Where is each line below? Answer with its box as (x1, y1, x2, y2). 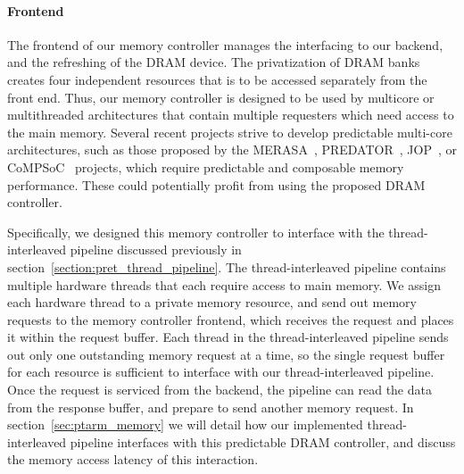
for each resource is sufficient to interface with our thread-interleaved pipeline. (7, 362, 435, 381)
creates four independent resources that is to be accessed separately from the (7, 70, 427, 88)
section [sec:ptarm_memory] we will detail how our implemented (7, 415, 363, 434)
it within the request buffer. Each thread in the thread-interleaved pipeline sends (7, 328, 449, 346)
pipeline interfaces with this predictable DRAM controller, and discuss (70, 432, 456, 451)
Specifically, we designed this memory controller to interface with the (7, 222, 385, 241)
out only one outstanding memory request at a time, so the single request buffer (7, 345, 445, 363)
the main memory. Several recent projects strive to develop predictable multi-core (7, 122, 452, 141)
